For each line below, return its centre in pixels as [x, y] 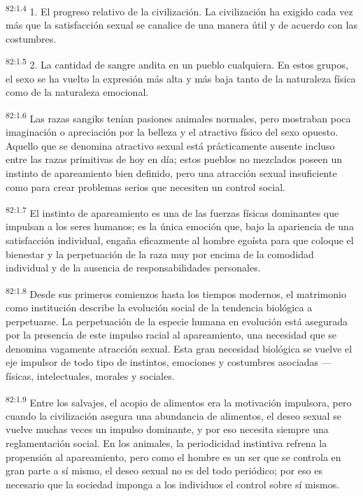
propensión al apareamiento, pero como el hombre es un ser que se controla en [173, 456]
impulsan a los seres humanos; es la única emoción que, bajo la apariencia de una [180, 226]
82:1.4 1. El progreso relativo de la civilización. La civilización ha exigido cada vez [179, 10]
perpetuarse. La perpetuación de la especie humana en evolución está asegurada [177, 321]
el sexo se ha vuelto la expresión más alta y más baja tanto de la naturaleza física [181, 78]
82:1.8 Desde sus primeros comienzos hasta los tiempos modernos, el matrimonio [176, 292]
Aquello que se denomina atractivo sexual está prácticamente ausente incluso [170, 145]
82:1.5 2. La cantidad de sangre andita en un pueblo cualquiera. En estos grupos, [177, 64]
